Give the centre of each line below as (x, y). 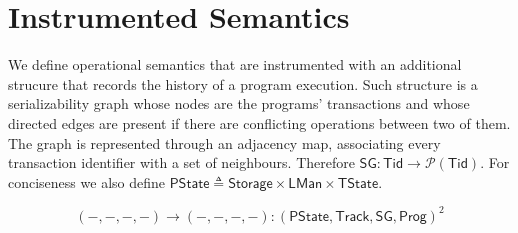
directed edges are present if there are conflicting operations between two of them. (259, 122)
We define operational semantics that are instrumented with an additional (235, 64)
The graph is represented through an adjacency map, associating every (224, 142)
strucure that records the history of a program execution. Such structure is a (243, 83)
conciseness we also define (86, 181)
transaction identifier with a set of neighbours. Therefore (181, 162)
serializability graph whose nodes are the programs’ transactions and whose (239, 103)
